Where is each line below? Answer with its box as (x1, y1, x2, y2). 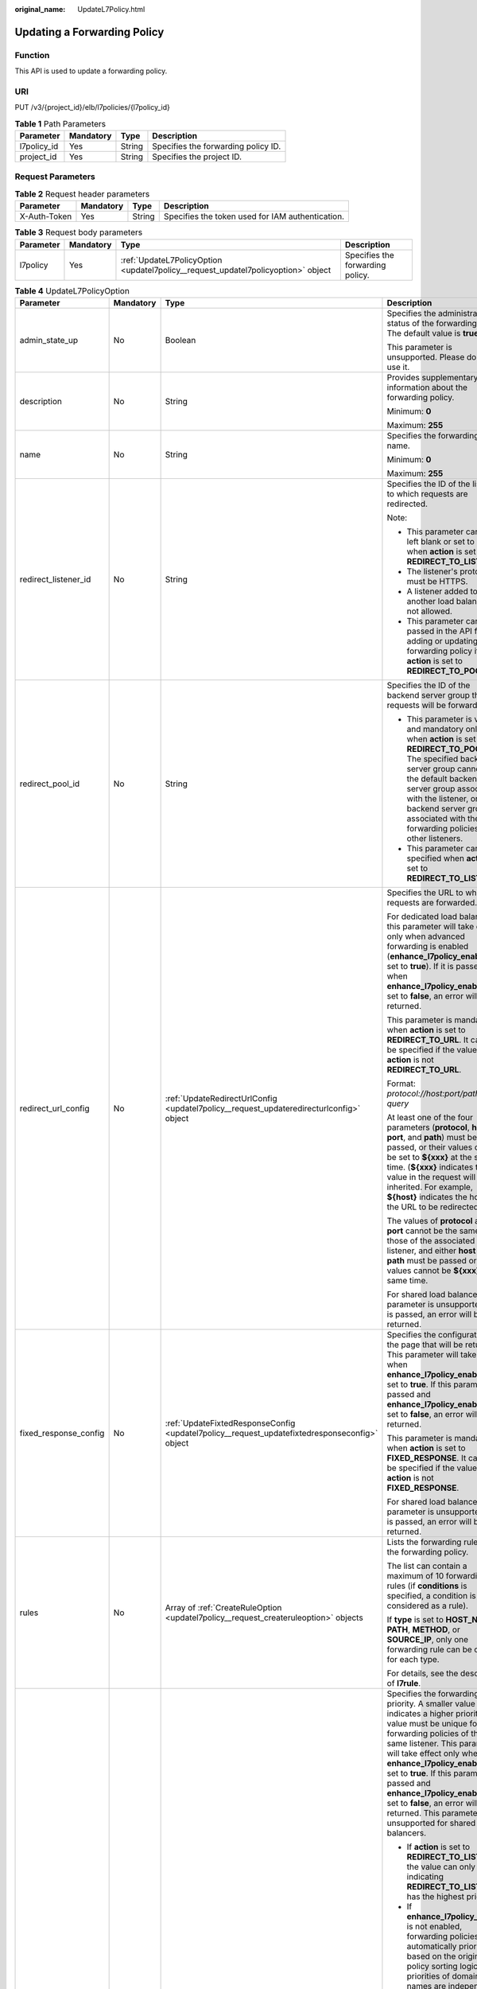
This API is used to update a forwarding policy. (14, 66, 168, 76)
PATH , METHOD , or (386, 1624, 460, 1635)
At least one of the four (386, 1111, 473, 1123)
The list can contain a (386, 1560, 467, 1571)
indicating (406, 1870, 444, 1882)
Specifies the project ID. (152, 151, 242, 162)
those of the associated (386, 1235, 475, 1246)
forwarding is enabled (386, 940, 469, 952)
